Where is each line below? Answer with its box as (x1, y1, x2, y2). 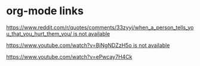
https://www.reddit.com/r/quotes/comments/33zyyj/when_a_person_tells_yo (6, 24, 194, 31)
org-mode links (6, 4, 84, 18)
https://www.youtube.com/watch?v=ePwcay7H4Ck (6, 53, 133, 60)
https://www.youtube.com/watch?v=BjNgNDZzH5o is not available (6, 42, 170, 49)
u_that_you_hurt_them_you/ (6, 30, 72, 37)
